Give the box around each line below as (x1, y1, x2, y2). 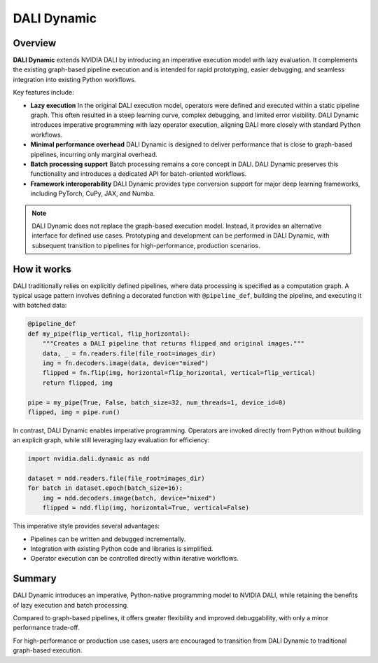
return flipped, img (42, 378, 113, 387)
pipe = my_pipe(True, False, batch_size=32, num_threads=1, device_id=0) (27, 398, 286, 406)
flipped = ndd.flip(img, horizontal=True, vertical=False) (42, 504, 250, 512)
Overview (13, 37, 57, 49)
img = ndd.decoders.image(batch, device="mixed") (42, 494, 216, 502)
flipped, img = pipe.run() (27, 408, 120, 416)
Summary (13, 573, 57, 585)
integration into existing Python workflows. (13, 75, 136, 83)
